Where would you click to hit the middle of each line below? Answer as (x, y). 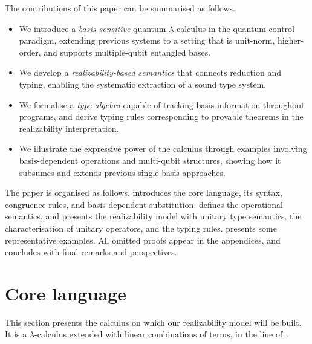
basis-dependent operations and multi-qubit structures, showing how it (150, 160)
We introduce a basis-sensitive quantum (93, 28)
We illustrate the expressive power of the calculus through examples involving (163, 148)
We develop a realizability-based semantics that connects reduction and (150, 72)
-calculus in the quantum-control (234, 28)
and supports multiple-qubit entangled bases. (127, 52)
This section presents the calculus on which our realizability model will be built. (153, 322)
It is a (16, 334)
